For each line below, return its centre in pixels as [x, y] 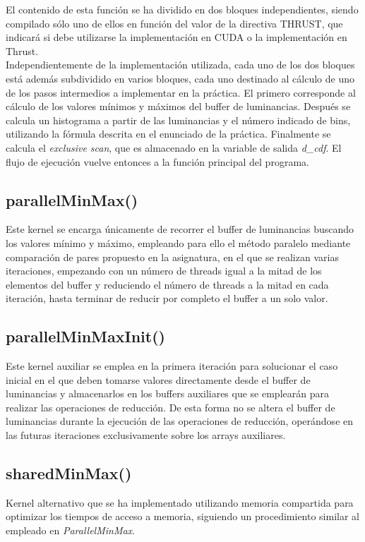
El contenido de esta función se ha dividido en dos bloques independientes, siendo [182, 9]
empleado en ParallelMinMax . [70, 530]
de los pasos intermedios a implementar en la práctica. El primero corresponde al [181, 92]
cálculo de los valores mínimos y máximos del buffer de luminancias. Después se [178, 106]
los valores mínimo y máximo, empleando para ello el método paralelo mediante [178, 242]
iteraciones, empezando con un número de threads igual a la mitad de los [164, 271]
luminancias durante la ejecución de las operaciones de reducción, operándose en [180, 421]
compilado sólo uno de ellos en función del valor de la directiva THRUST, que [174, 23]
